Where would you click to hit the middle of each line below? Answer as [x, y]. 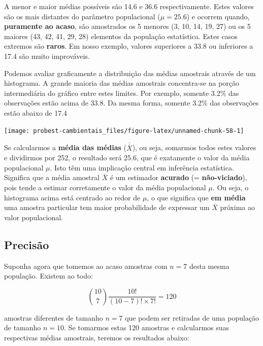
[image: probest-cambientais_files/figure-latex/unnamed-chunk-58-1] [124, 131]
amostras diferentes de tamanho [54, 317]
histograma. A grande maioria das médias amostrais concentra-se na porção [122, 83]
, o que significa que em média [196, 197]
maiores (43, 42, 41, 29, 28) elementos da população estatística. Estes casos [121, 36]
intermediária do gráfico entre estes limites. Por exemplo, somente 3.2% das [122, 93]
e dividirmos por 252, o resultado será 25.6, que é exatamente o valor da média [127, 158]
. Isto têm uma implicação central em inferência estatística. [142, 167]
